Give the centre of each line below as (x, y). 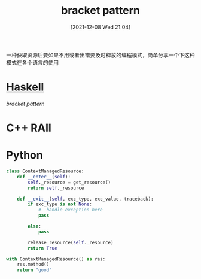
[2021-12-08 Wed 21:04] (100, 27)
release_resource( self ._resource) (71, 242)
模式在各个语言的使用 (32, 62)
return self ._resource (56, 188)
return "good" (34, 270)
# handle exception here (70, 210)
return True (43, 248)
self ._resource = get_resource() (69, 182)
